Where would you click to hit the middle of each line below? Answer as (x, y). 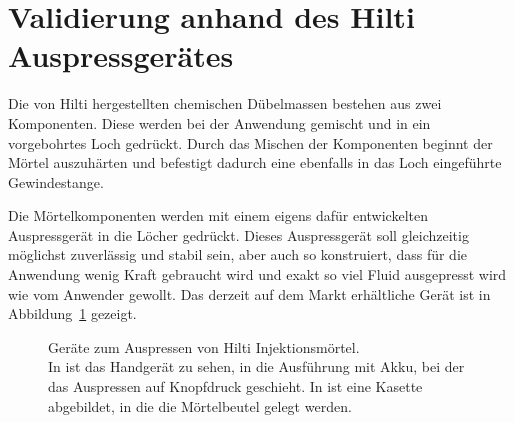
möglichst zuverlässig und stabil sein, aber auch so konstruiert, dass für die (238, 254)
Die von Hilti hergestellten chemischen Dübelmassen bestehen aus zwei (225, 103)
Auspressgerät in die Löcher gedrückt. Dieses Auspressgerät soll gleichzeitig (238, 234)
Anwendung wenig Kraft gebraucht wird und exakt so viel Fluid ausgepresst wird (257, 274)
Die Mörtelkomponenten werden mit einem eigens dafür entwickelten (218, 215)
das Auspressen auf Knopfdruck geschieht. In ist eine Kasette (235, 386)
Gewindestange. (56, 181)
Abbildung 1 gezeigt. (72, 313)
